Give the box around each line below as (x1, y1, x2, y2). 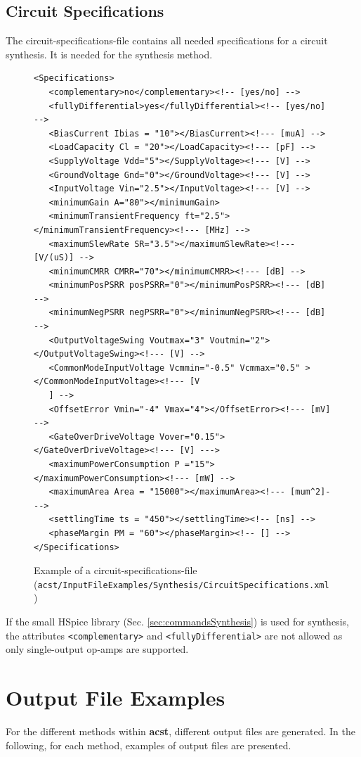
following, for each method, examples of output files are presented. (6, 737, 291, 752)
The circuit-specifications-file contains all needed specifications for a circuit (6, 33, 328, 48)
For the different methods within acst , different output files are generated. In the (6, 723, 355, 738)
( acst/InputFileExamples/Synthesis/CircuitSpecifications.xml (34, 576, 329, 591)
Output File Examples (6, 683, 225, 712)
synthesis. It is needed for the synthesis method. (6, 46, 213, 61)
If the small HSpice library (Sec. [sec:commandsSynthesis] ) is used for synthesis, (6, 614, 349, 629)
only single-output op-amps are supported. (6, 642, 189, 656)
